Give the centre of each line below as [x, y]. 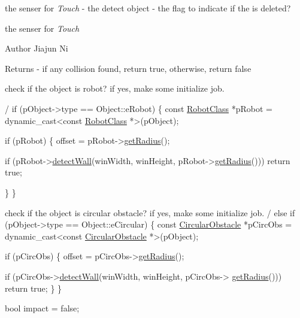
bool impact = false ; [42, 308]
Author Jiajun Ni [37, 48]
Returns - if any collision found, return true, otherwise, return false [128, 68]
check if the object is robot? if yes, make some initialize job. [115, 88]
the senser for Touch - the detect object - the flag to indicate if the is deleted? [148, 8]
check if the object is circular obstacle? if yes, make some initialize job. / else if [150, 212]
